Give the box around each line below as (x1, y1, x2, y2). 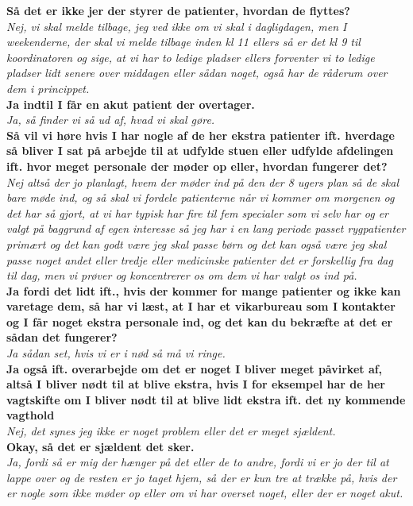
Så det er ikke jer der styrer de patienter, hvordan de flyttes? (6, 2, 350, 18)
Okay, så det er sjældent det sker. (6, 438, 195, 454)
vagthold (6, 407, 55, 423)
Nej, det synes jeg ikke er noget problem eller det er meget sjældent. (6, 423, 336, 439)
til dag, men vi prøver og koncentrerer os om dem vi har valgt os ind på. (6, 267, 357, 284)
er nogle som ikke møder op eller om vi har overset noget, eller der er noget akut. (6, 485, 403, 501)
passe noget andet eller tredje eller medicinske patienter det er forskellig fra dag (6, 251, 393, 268)
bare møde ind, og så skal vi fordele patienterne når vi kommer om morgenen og (6, 189, 395, 206)
